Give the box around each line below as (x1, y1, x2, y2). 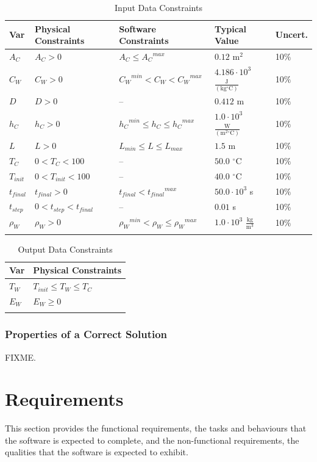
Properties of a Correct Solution (5, 327, 168, 342)
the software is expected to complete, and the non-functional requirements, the (5, 433, 299, 446)
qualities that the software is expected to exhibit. (5, 446, 188, 458)
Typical (214, 22, 247, 35)
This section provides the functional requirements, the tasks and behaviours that (5, 422, 307, 435)
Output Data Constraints (18, 242, 113, 255)
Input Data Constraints (115, 1, 202, 13)
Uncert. (275, 28, 308, 41)
